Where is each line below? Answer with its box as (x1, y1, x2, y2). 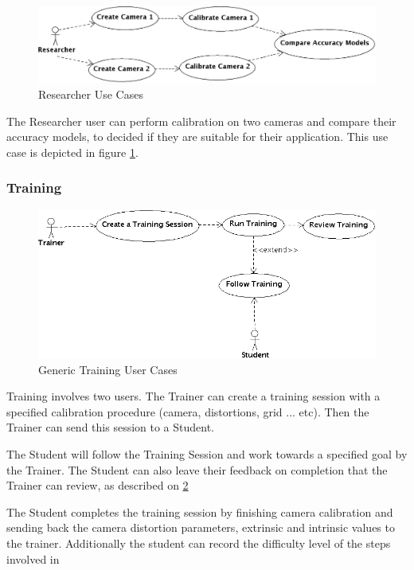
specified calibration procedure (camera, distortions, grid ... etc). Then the (6, 403, 369, 420)
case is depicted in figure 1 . (6, 143, 139, 160)
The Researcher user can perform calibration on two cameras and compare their (6, 112, 396, 129)
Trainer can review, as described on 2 (6, 477, 189, 494)
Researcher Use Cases (38, 86, 143, 103)
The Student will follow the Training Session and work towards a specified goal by (6, 445, 408, 462)
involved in (6, 550, 60, 567)
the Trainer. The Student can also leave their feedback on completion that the (6, 461, 388, 478)
